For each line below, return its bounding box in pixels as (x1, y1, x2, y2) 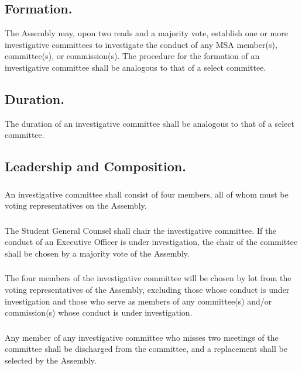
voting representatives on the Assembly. (5, 199, 147, 212)
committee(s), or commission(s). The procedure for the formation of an (5, 50, 260, 62)
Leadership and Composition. (5, 157, 186, 175)
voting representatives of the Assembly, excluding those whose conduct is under (5, 283, 290, 296)
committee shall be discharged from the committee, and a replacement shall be (5, 343, 287, 355)
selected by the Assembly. (5, 354, 97, 366)
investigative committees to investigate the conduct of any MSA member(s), (5, 38, 277, 50)
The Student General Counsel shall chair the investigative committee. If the (5, 224, 277, 236)
